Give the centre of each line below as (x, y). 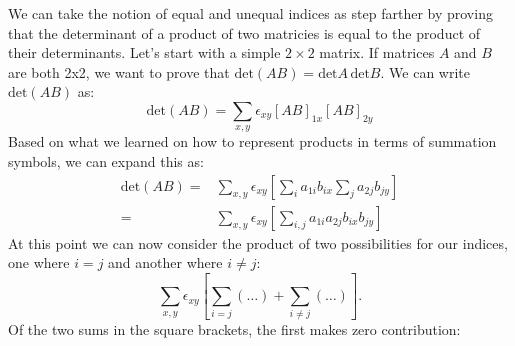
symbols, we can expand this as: (106, 160)
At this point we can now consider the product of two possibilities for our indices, (258, 242)
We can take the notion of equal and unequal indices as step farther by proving (250, 13)
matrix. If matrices (377, 52)
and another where (165, 262)
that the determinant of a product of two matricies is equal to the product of (244, 32)
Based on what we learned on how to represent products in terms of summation (252, 141)
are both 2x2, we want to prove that (119, 71)
